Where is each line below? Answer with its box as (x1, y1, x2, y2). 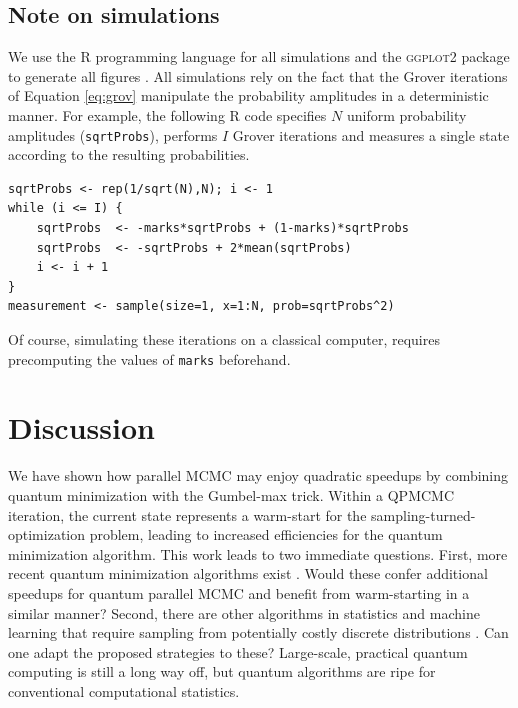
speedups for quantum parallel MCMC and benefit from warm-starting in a (8, 582, 470, 603)
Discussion (8, 407, 155, 448)
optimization (8, 524, 86, 545)
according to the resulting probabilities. (8, 144, 250, 165)
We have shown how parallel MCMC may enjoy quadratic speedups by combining (8, 465, 509, 486)
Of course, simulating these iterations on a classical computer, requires (8, 328, 440, 349)
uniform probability (346, 104, 467, 125)
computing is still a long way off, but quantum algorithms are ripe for (8, 661, 436, 682)
